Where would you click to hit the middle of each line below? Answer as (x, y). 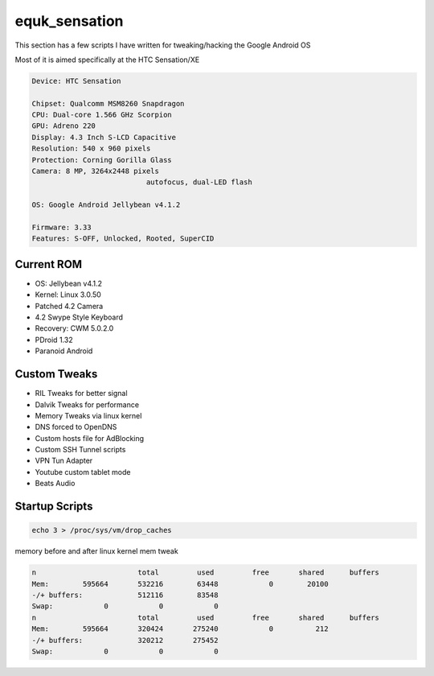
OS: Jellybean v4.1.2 (69, 283)
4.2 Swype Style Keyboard (79, 317)
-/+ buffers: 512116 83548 (125, 595)
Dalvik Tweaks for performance (87, 404)
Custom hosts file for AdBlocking (90, 438)
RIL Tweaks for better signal (81, 394)
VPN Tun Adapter (64, 461)
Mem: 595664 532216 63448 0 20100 (180, 584)
